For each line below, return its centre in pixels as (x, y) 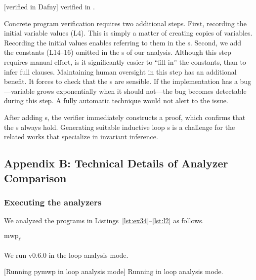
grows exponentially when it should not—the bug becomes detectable (142, 91)
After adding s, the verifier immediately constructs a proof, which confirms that (125, 117)
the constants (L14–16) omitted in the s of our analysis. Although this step (118, 52)
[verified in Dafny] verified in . (49, 6)
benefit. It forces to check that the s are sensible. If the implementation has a (121, 81)
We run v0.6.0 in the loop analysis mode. (66, 255)
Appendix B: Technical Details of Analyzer (116, 163)
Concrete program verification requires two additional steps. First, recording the (125, 23)
